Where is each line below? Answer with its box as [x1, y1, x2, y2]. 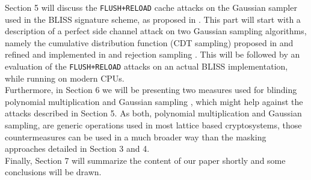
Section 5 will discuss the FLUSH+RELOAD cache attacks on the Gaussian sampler [5, 1, 297, 13]
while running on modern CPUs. [5, 71, 125, 84]
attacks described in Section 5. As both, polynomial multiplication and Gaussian [5, 107, 302, 119]
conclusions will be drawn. [5, 166, 102, 178]
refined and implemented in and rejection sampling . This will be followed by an [5, 48, 300, 61]
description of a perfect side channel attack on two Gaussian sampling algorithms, [5, 25, 307, 37]
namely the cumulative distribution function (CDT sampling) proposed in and [5, 36, 294, 49]
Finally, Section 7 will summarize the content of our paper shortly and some [5, 154, 286, 166]
